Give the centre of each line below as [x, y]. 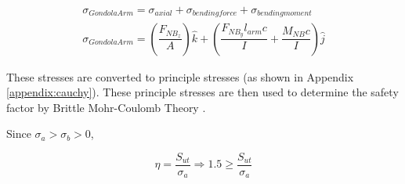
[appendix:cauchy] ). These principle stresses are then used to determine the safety [202, 92]
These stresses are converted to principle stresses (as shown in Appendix [180, 76]
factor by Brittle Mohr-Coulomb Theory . [106, 107]
